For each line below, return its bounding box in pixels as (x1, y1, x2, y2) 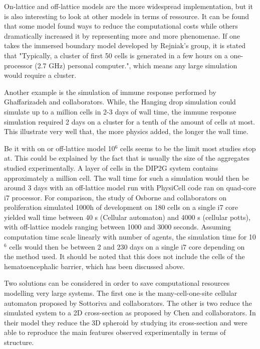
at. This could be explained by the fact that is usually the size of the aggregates (4, 153, 250, 163)
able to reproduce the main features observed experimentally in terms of (4, 327, 226, 337)
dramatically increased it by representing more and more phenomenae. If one (4, 30, 240, 41)
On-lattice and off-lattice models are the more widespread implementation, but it (4, 1, 253, 11)
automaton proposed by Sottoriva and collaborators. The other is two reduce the (4, 297, 252, 308)
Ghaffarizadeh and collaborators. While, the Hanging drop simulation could (4, 96, 236, 107)
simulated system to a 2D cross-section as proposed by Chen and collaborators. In (4, 307, 256, 318)
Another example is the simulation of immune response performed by (4, 86, 216, 97)
